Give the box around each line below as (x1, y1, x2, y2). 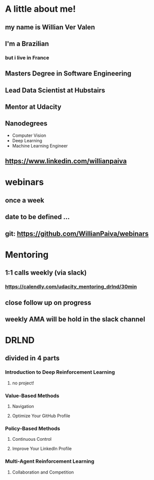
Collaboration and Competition (12, 469, 74, 475)
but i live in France (5, 54, 49, 61)
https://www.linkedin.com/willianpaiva (5, 157, 127, 165)
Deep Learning (12, 137, 43, 143)
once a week (5, 196, 44, 204)
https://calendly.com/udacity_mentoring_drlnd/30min (5, 283, 137, 290)
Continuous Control (12, 436, 52, 442)
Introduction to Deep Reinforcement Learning (5, 369, 115, 376)
